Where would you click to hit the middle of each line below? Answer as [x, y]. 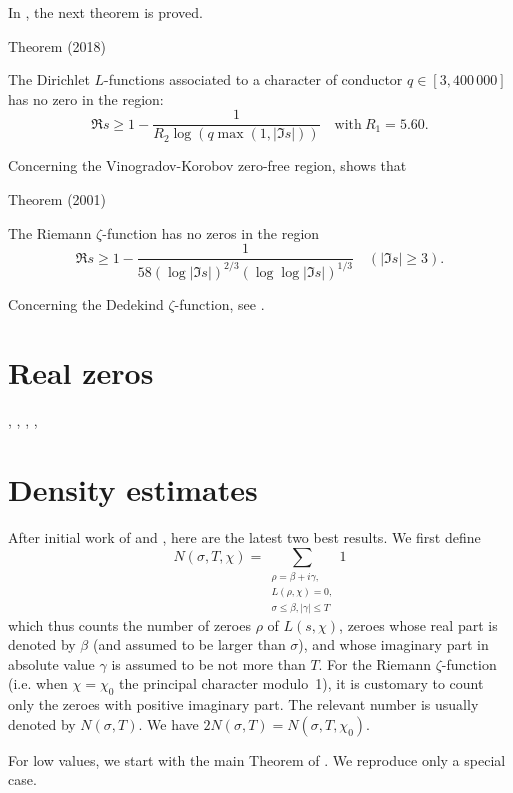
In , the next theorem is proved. [105, 12]
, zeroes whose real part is [418, 624]
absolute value [51, 663]
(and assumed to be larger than [189, 644]
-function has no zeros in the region [211, 232]
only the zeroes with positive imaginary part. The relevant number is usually [243, 704]
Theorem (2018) [57, 45]
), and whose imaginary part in [393, 644]
